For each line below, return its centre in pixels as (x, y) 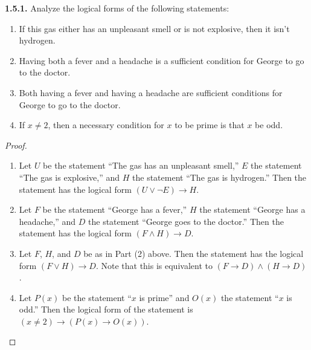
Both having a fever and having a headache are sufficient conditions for (151, 92)
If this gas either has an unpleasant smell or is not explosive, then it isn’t (154, 28)
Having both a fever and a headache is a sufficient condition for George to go (162, 60)
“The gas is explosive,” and (69, 177)
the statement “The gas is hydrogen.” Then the (220, 177)
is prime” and (164, 297)
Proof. (16, 145)
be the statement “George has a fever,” (115, 209)
